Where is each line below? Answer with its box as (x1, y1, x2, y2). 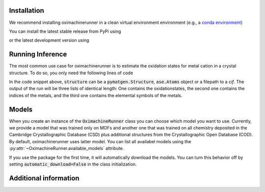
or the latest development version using (9, 37, 89, 43)
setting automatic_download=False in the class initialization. (9, 161, 137, 167)
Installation (9, 6, 44, 15)
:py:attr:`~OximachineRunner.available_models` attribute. (9, 146, 124, 151)
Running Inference (9, 50, 67, 59)
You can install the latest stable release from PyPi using (9, 28, 121, 34)
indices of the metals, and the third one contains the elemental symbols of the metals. (9, 92, 183, 98)
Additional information (9, 174, 79, 182)
